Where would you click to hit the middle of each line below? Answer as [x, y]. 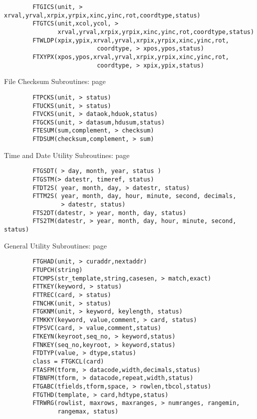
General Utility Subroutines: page [56, 245]
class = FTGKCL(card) [68, 362]
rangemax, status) [88, 412]
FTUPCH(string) [58, 270]
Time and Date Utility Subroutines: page [67, 155]
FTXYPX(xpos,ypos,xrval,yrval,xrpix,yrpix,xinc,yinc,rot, [131, 57]
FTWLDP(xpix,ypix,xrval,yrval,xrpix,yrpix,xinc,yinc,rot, [131, 40]
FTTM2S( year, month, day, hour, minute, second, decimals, [134, 196]
